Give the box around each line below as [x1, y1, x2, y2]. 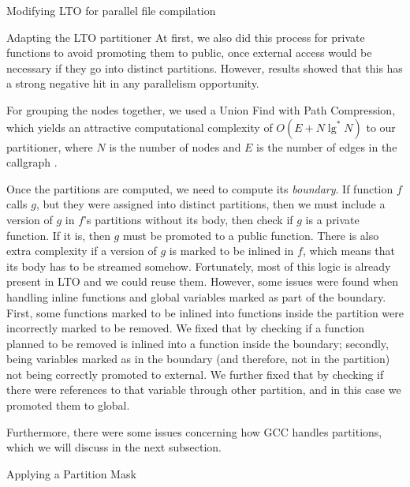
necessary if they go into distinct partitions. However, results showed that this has [6, 59, 403, 76]
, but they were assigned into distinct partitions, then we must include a [35, 196, 386, 212]
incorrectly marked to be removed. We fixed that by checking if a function [6, 320, 364, 336]
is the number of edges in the [256, 138, 397, 155]
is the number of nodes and [109, 138, 241, 155]
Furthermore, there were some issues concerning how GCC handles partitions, [6, 423, 382, 440]
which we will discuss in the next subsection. [6, 439, 222, 455]
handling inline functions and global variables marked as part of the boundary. [6, 288, 386, 305]
